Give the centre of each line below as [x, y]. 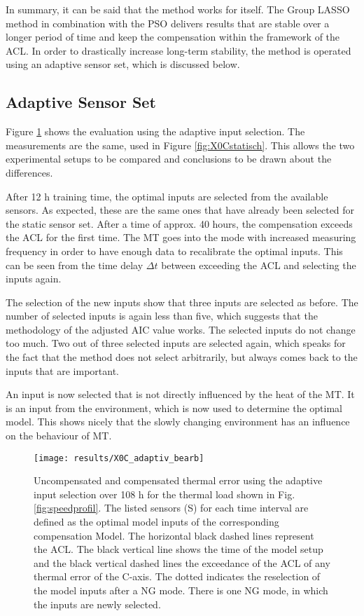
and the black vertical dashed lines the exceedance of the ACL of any [182, 562]
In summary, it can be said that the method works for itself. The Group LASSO [178, 9]
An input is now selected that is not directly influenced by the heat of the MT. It [180, 394]
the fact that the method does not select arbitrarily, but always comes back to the [182, 357]
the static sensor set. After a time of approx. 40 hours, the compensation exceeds [179, 223]
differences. [29, 172]
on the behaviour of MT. [59, 436]
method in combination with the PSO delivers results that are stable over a [168, 23]
